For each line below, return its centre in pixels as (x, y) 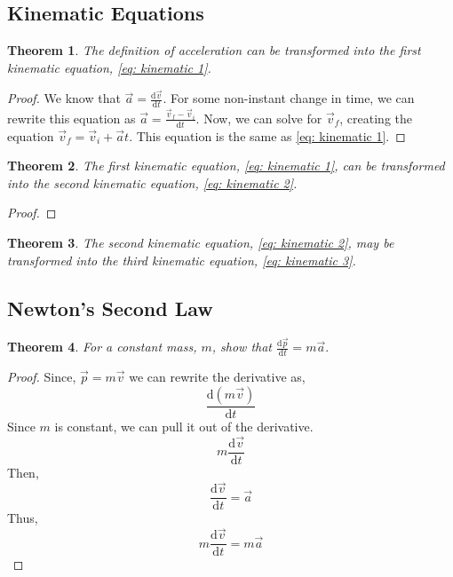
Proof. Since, (42, 377)
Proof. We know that (64, 98)
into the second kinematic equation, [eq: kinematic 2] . (152, 182)
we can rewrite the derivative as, (217, 377)
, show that (242, 347)
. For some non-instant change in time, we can (289, 98)
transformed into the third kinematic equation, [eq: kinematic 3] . (182, 260)
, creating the (376, 118)
